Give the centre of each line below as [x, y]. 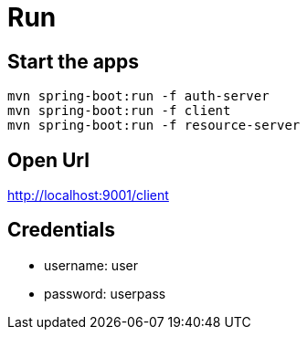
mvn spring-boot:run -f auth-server [138, 96]
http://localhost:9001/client [88, 195]
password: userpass [105, 293]
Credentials [61, 230]
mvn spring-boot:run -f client [119, 111]
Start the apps [74, 61]
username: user [91, 265]
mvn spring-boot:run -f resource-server [154, 126]
